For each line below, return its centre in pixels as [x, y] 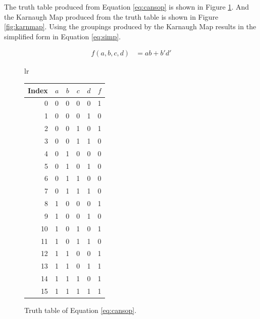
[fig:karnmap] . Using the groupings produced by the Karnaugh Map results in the [130, 26]
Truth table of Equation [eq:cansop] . [81, 310]
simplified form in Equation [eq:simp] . [63, 36]
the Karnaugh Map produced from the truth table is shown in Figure [111, 16]
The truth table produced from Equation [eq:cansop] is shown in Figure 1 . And [127, 7]
